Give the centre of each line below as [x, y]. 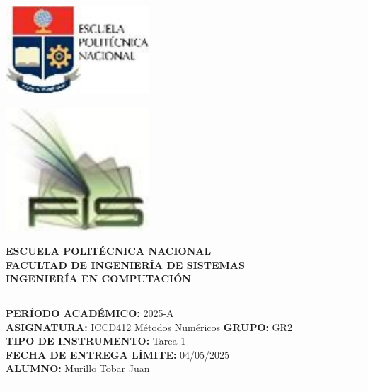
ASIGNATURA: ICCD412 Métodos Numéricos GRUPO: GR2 [149, 327]
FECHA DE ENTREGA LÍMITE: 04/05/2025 [118, 354]
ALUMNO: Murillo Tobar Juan [78, 368]
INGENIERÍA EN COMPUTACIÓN [98, 278]
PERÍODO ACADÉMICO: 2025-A [90, 312]
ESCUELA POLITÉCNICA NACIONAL [109, 251]
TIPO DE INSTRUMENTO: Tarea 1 [96, 341]
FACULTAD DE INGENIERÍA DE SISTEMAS [125, 264]
